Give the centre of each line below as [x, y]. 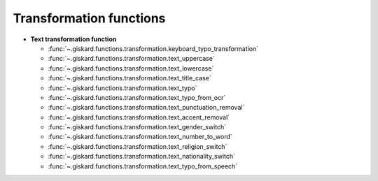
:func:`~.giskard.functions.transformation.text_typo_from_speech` [143, 166]
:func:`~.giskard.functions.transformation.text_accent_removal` [139, 117]
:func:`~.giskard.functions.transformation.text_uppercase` [131, 59]
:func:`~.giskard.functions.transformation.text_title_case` [129, 78]
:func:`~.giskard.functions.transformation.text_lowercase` [131, 68]
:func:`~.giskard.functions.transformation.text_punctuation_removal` [146, 108]
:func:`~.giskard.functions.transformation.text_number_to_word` [140, 137]
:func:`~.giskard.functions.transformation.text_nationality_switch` [142, 157]
